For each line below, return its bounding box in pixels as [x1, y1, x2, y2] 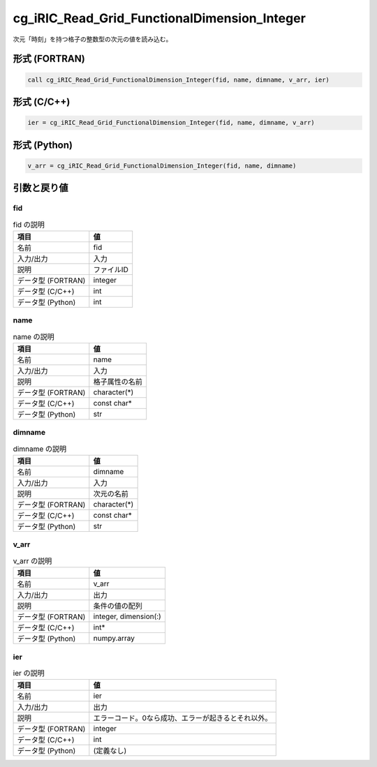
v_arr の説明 [13, 556, 52, 566]
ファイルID [93, 265, 128, 274]
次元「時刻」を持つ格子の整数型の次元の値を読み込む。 [13, 35, 172, 43]
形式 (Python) [13, 139, 73, 151]
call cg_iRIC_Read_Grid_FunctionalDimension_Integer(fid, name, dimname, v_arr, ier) [27, 75, 330, 84]
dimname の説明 [13, 444, 66, 454]
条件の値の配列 [93, 601, 143, 611]
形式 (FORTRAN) [13, 53, 85, 65]
